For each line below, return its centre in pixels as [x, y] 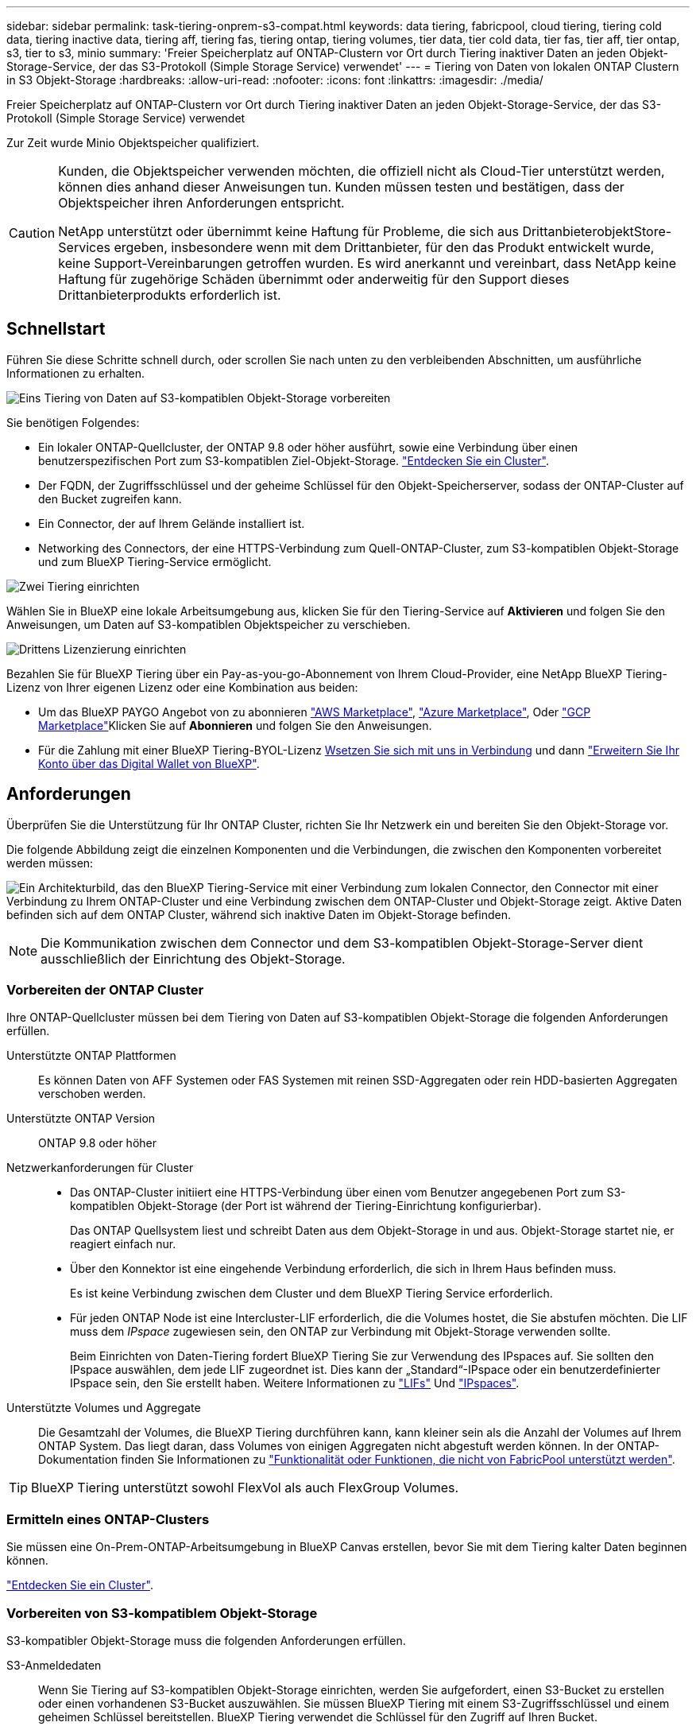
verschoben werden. [92, 1094]
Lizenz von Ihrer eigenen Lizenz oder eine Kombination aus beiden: [182, 687]
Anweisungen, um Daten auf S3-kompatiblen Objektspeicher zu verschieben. [209, 624]
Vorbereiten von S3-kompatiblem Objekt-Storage [162, 1613]
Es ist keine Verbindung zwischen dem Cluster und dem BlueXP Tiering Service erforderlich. [311, 1294]
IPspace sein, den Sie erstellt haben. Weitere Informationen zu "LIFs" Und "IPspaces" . [295, 1383]
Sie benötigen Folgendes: [73, 422]
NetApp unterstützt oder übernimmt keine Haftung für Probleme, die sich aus [288, 231]
